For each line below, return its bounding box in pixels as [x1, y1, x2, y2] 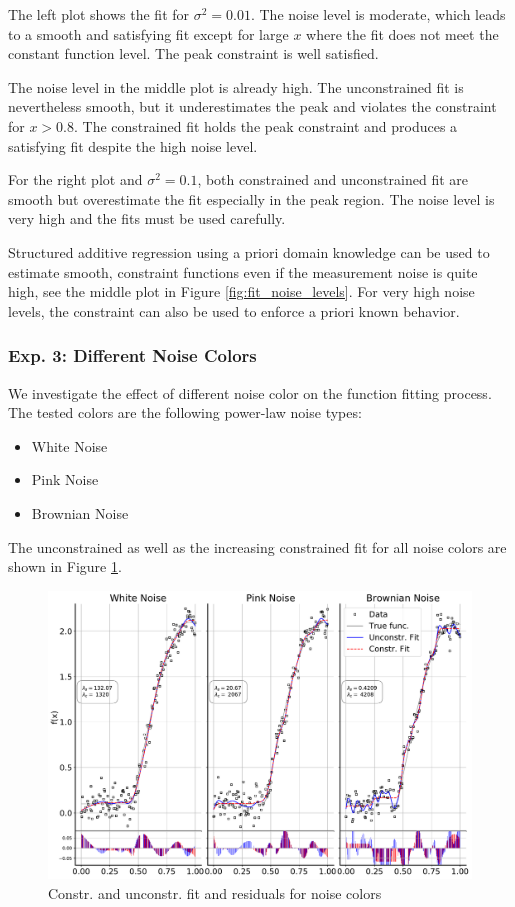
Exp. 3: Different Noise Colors [8, 343, 257, 368]
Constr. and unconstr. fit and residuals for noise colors [48, 882, 382, 903]
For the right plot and [8, 169, 143, 190]
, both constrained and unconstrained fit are [197, 169, 468, 190]
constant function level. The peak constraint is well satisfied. [8, 43, 379, 64]
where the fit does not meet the [306, 23, 499, 44]
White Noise [31, 435, 108, 456]
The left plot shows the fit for [8, 4, 190, 24]
